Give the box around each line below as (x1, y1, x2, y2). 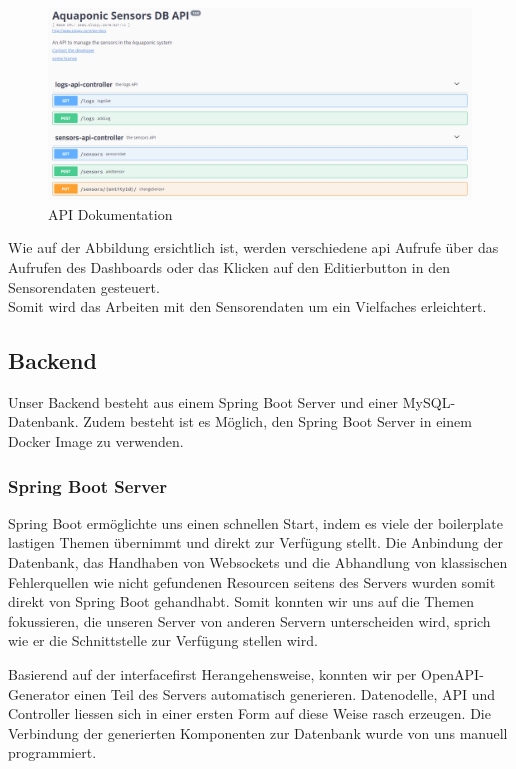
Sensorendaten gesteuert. (8, 276, 160, 297)
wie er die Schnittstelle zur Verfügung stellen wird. (8, 630, 318, 651)
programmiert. (8, 742, 97, 763)
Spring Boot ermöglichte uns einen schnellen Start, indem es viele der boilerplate (8, 512, 503, 533)
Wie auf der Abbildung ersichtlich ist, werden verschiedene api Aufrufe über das (8, 237, 499, 258)
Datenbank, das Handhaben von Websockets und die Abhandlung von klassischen (8, 552, 508, 573)
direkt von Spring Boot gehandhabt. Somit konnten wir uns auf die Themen (8, 591, 474, 612)
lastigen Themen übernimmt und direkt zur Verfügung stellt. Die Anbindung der (8, 532, 503, 553)
